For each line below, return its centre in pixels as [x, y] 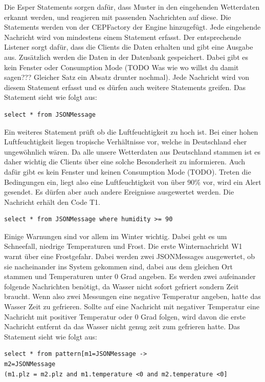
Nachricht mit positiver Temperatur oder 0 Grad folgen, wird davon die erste [125, 316]
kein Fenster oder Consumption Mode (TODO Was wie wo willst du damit [122, 67]
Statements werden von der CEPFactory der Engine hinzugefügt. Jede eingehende [132, 27]
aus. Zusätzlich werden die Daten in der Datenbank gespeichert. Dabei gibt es [126, 57]
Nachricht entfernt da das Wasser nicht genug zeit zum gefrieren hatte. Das [122, 326]
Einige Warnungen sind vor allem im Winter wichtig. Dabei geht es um [116, 236]
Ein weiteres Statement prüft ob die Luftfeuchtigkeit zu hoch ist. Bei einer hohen [131, 131]
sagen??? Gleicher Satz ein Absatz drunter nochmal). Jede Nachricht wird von [127, 77]
